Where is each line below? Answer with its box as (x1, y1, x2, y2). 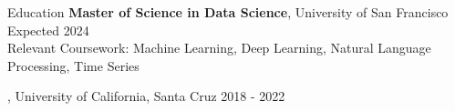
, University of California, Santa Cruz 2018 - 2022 (7, 86, 285, 106)
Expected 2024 (7, 20, 89, 39)
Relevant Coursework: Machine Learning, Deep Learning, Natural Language (7, 38, 431, 57)
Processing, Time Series (7, 55, 140, 75)
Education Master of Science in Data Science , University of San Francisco (7, 3, 449, 21)
